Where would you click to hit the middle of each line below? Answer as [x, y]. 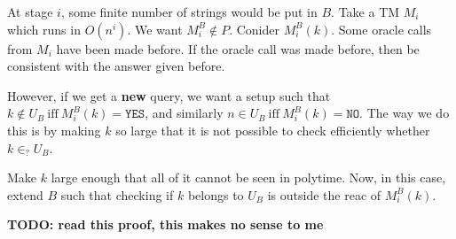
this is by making [54, 130]
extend [25, 194]
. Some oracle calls [381, 29]
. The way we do [405, 113]
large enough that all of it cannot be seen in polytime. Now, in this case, [248, 177]
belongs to [216, 194]
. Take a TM [366, 12]
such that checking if [117, 194]
